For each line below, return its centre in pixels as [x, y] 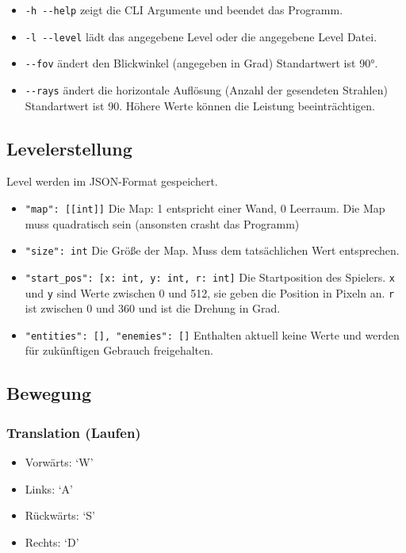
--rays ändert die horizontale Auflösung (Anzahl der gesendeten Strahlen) [206, 89]
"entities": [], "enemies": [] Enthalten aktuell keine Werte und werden [212, 334]
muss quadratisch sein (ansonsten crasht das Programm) [162, 223]
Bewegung [49, 393]
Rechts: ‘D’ [52, 541]
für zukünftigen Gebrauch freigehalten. [119, 350]
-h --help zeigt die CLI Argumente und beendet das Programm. [184, 10]
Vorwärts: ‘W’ [59, 462]
